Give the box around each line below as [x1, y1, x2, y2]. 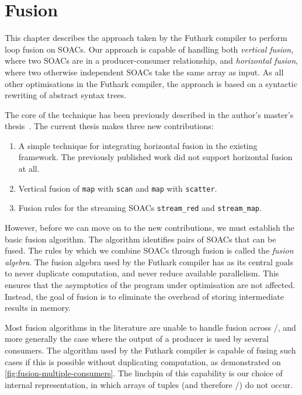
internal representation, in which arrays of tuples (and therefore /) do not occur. [5, 378, 293, 390]
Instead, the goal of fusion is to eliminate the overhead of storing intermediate [5, 290, 284, 302]
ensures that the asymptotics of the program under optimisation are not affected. [5, 278, 296, 290]
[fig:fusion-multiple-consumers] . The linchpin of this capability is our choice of [5, 367, 283, 379]
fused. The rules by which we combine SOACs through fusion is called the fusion [5, 244, 294, 257]
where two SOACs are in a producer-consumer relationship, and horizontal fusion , [5, 54, 298, 67]
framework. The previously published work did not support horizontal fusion [18, 151, 293, 163]
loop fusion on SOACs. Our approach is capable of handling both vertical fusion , [5, 43, 294, 55]
